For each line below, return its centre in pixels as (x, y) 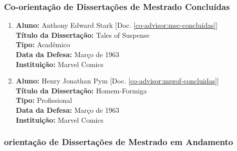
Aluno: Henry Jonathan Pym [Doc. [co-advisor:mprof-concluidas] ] (117, 81)
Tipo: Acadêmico (43, 44)
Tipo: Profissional (44, 100)
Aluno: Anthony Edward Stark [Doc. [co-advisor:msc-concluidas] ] (117, 25)
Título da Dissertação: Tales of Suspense (83, 35)
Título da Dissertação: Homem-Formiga (81, 90)
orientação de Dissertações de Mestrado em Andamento (119, 142)
